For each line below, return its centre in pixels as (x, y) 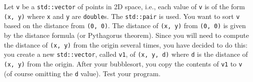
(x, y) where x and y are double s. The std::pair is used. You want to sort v (122, 16)
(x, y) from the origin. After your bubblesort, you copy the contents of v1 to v (123, 63)
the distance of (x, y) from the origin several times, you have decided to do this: (126, 44)
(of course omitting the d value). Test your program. (82, 73)
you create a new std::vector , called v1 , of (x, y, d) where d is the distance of (126, 54)
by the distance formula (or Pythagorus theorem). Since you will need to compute (126, 35)
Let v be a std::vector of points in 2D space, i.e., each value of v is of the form (125, 6)
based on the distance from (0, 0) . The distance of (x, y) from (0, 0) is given (125, 25)
